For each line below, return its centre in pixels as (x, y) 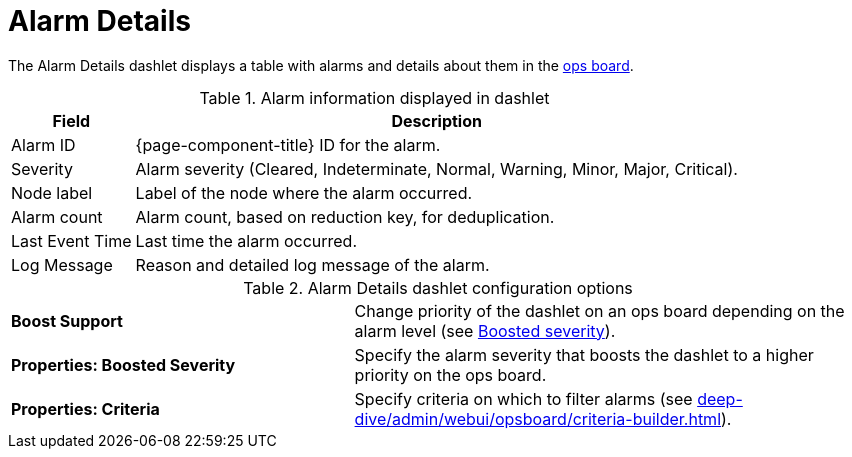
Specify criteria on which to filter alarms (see (523, 398)
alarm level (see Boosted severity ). (485, 330)
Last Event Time (71, 240)
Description (436, 120)
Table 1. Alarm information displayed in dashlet (374, 97)
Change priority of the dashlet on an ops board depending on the (599, 310)
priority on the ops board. (450, 374)
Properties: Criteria (85, 408)
